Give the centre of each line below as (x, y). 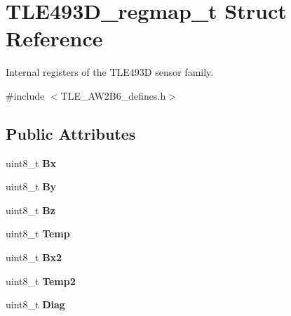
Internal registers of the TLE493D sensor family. (110, 72)
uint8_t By (31, 186)
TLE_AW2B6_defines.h (113, 95)
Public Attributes (71, 133)
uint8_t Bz (31, 210)
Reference (54, 38)
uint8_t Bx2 (34, 257)
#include (25, 95)
